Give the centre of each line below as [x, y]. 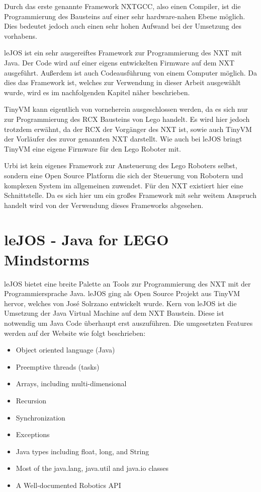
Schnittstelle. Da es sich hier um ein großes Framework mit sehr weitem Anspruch [130, 195]
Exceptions [33, 434]
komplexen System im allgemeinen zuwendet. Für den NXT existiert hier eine [124, 185]
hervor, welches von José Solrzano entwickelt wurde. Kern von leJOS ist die [120, 303]
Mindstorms [47, 259]
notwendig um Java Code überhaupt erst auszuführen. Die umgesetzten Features [128, 323]
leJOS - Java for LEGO [86, 239]
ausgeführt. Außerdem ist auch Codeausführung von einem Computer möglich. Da [131, 72]
